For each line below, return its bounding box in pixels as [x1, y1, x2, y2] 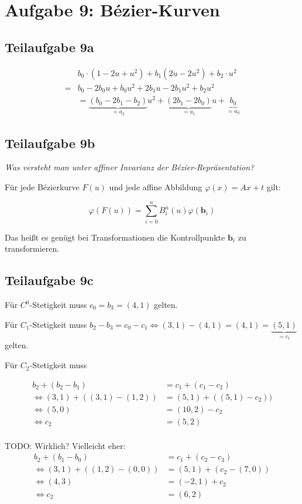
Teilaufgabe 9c [5, 271, 94, 289]
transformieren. [5, 242, 60, 255]
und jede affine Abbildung [109, 180, 203, 193]
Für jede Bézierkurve [5, 180, 80, 193]
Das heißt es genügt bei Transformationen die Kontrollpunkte [5, 231, 225, 243]
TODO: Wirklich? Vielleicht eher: [5, 439, 126, 451]
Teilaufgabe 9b [5, 133, 95, 152]
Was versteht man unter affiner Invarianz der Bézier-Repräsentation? [5, 161, 255, 173]
